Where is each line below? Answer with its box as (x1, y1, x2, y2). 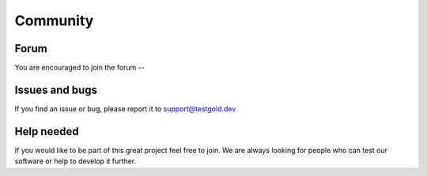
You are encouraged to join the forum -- (14, 63, 145, 73)
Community (14, 12, 94, 29)
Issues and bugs (14, 83, 98, 96)
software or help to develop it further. (14, 156, 137, 166)
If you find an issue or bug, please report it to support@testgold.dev (14, 103, 236, 114)
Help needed (14, 125, 79, 138)
